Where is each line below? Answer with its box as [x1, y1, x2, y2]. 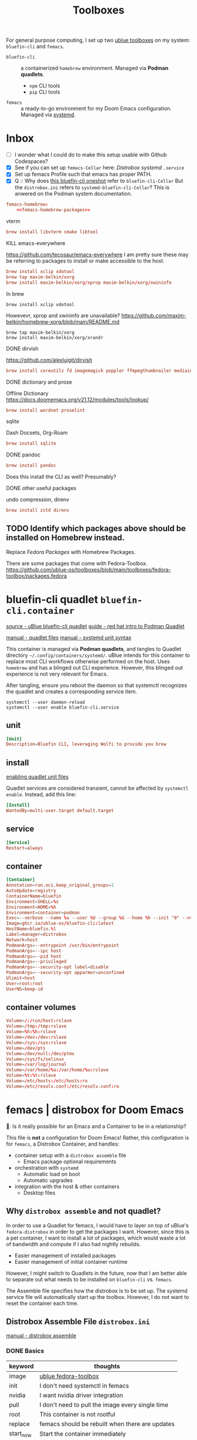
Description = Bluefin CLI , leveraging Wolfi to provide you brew [6, 741, 167, 747]
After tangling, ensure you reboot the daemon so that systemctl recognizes [6, 682, 188, 689]
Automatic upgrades [23, 1176, 73, 1184]
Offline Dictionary [6, 390, 49, 397]
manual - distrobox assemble [6, 1332, 77, 1340]
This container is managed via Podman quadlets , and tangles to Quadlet [6, 645, 182, 652]
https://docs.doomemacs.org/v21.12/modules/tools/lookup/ [6, 396, 149, 403]
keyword [9, 1362, 34, 1370]
